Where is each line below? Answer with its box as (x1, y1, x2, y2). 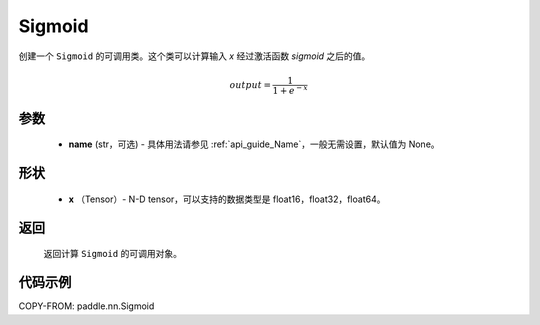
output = (229, 79, 272, 90)
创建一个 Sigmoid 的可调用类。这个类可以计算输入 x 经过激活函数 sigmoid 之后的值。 (18, 50, 371, 62)
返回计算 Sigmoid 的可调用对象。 (43, 248, 182, 260)
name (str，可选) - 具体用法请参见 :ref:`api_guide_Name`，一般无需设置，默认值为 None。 (68, 138, 440, 150)
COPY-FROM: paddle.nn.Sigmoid (18, 300, 155, 312)
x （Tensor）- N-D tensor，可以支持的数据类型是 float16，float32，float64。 (68, 193, 386, 205)
